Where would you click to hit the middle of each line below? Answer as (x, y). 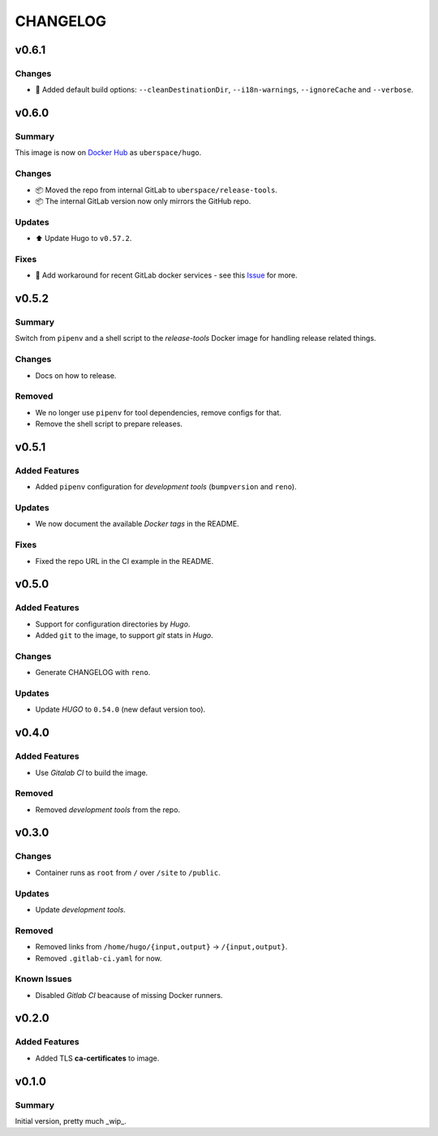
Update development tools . (80, 910)
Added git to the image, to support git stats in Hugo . (125, 635)
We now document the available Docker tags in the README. (137, 524)
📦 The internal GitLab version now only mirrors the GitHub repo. (143, 201)
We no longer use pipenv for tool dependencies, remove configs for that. (158, 412)
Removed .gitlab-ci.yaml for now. (99, 958)
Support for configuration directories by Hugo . (113, 624)
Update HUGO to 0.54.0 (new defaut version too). (120, 709)
